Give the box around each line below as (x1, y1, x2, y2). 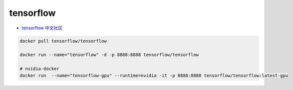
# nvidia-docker (19, 66, 60, 72)
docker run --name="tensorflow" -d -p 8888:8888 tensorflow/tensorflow (19, 52, 199, 58)
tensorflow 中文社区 (21, 25, 63, 31)
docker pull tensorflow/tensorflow (19, 38, 107, 44)
